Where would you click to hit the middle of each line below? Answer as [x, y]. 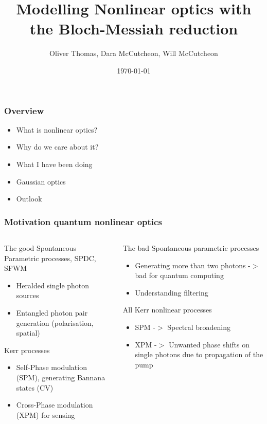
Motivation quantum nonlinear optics [83, 221]
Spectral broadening [199, 327]
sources [28, 295]
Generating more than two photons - [193, 265]
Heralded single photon [53, 285]
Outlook [29, 199]
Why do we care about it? [57, 147]
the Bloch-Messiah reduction [134, 29]
